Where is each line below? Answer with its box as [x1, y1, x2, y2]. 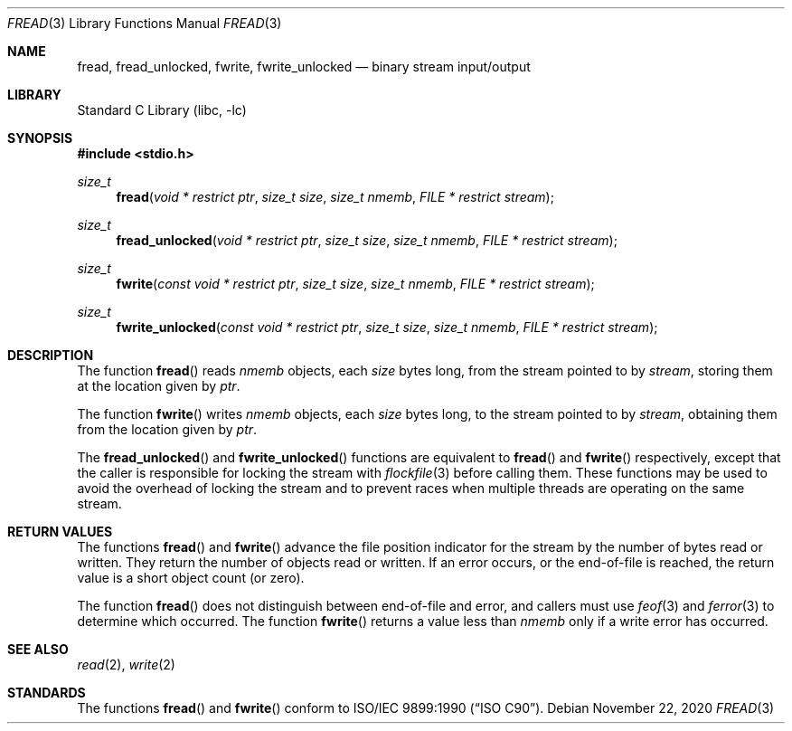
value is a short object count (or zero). [77, 570, 305, 585]
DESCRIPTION [7, 347, 94, 363]
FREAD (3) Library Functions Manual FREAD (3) [7, 15, 282, 31]
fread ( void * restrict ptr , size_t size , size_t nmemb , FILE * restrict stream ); [116, 189, 554, 204]
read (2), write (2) [77, 657, 175, 672]
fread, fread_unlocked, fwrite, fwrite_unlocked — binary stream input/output [77, 59, 531, 74]
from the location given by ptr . [77, 422, 258, 437]
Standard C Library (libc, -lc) [77, 102, 247, 118]
